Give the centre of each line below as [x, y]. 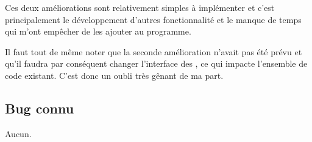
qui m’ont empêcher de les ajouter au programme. [98, 31]
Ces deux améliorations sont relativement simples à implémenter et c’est [140, 7]
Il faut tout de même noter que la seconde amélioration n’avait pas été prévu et [154, 51]
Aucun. [18, 133]
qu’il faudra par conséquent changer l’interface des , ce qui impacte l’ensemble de [156, 63]
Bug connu [40, 108]
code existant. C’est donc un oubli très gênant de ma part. [114, 75]
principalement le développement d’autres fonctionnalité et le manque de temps [153, 19]
